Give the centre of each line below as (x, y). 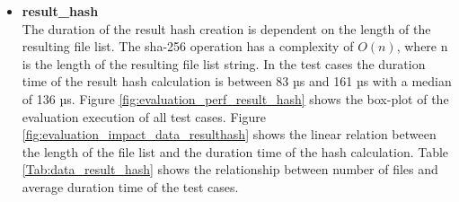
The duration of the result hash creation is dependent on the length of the (226, 28)
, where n (422, 46)
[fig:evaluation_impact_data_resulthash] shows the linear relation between (229, 134)
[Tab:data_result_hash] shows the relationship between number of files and (230, 169)
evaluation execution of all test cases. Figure (144, 116)
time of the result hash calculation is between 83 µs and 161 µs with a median (237, 81)
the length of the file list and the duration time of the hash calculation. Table (235, 151)
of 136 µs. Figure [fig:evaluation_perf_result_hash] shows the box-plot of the (235, 98)
